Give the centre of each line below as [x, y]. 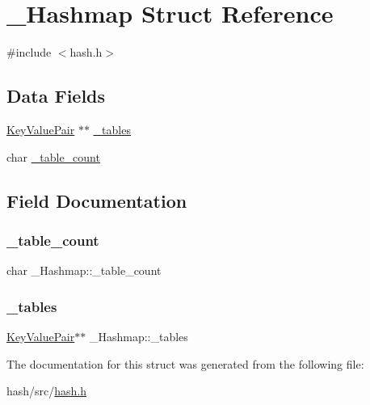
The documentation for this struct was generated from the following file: [185, 363]
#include [29, 52]
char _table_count [53, 156]
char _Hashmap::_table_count [84, 270]
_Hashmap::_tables [139, 336]
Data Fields [56, 96]
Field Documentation [97, 200]
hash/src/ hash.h [47, 391]
